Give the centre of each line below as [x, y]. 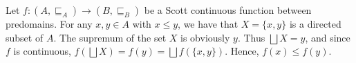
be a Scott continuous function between [228, 10]
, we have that [208, 24]
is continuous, [42, 51]
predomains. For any [49, 24]
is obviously [205, 37]
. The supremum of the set [110, 37]
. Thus [251, 37]
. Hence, [242, 51]
